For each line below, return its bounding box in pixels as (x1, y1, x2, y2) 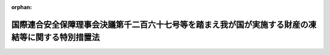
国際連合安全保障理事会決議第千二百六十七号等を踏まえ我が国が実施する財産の (11, 19, 309, 30)
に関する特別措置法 (27, 32, 100, 43)
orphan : (11, 4, 32, 10)
